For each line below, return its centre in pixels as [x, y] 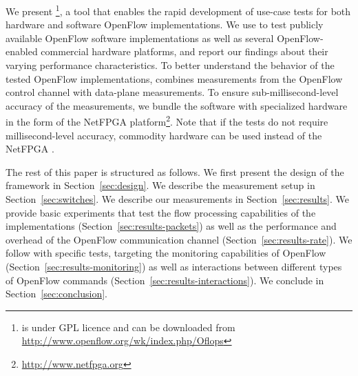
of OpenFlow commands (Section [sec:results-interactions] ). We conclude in [165, 280]
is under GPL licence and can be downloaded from [128, 327]
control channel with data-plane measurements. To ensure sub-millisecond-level [172, 92]
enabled [22, 51]
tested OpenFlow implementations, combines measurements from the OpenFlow [174, 78]
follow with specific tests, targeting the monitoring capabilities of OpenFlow [166, 253]
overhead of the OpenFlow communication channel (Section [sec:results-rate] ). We [179, 239]
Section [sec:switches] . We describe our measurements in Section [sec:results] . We [177, 199]
